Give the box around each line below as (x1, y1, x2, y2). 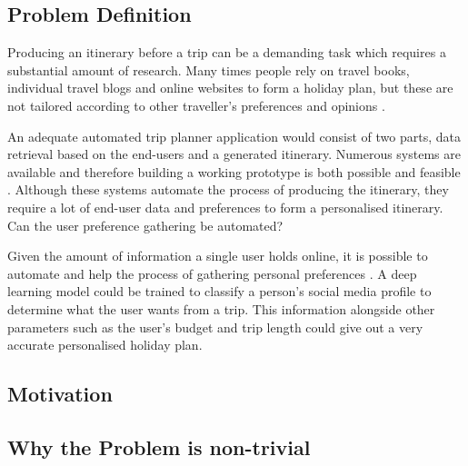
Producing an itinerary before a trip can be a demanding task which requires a (7, 43, 446, 62)
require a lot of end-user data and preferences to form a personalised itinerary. (7, 197, 443, 216)
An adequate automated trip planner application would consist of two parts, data (7, 126, 461, 145)
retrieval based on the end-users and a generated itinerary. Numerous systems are (7, 144, 461, 164)
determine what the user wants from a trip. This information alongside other (7, 299, 435, 318)
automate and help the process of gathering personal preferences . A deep (7, 263, 417, 283)
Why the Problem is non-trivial (7, 432, 311, 461)
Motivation (7, 380, 113, 408)
